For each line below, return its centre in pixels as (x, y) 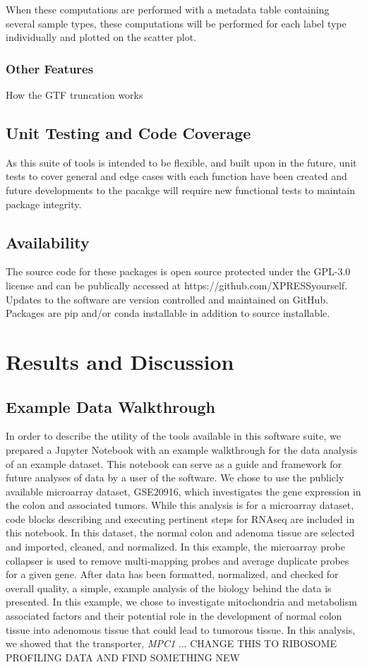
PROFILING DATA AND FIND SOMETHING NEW (123, 657)
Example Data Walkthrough (111, 406)
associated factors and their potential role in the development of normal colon (174, 616)
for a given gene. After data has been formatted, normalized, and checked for (172, 574)
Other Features (50, 68)
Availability (48, 242)
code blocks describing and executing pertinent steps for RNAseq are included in (180, 518)
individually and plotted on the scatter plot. (101, 37)
